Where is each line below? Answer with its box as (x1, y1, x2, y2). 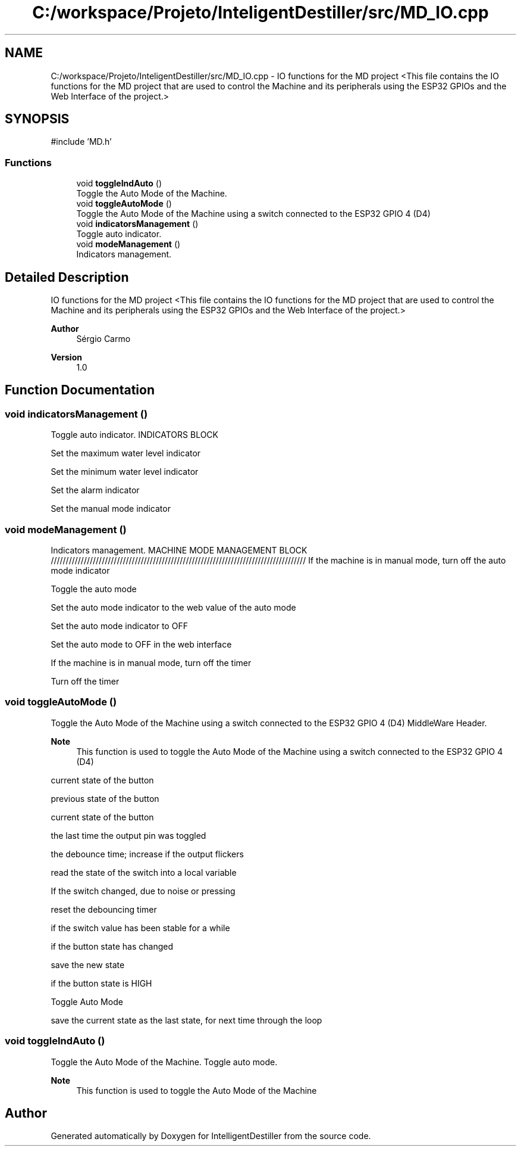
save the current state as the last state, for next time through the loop (51, 1015, 322, 1025)
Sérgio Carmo (76, 334, 131, 344)
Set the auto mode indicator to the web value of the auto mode (51, 602, 296, 612)
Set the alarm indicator (51, 485, 140, 496)
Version (51, 352, 82, 363)
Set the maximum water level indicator (51, 448, 201, 459)
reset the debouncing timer (51, 904, 157, 914)
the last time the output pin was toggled (51, 830, 206, 841)
